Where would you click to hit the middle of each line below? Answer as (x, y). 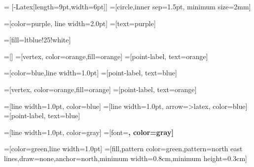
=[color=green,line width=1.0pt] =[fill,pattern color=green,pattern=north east (123, 149)
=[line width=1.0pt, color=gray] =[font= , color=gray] (89, 132)
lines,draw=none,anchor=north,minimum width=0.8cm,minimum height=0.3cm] (126, 158)
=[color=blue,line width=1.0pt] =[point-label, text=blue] (91, 73)
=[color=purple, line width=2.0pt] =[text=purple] (80, 23)
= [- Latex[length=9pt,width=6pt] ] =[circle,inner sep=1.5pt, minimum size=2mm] (127, 6)
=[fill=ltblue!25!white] (37, 40)
